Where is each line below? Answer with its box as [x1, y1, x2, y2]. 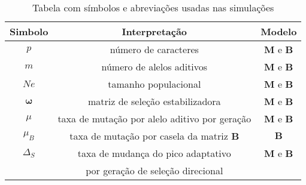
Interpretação [122, 24, 187, 38]
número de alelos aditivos [101, 60, 208, 73]
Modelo [260, 24, 297, 38]
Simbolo [10, 24, 49, 38]
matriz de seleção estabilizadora [88, 94, 221, 108]
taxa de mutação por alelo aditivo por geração [57, 112, 252, 125]
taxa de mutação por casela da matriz [69, 129, 228, 143]
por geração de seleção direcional [86, 164, 223, 177]
